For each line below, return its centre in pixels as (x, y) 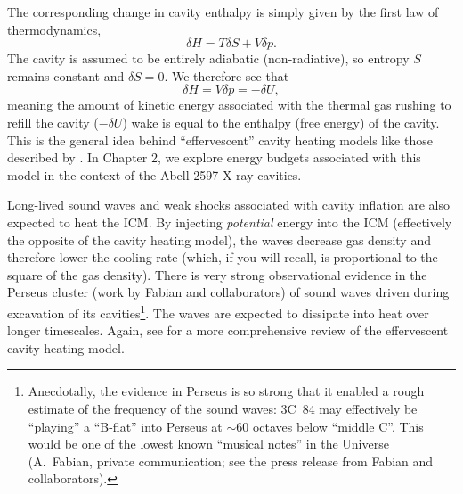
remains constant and (66, 75)
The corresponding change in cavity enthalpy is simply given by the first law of (223, 12)
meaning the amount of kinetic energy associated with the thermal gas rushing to (229, 105)
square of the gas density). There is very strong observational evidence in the (217, 274)
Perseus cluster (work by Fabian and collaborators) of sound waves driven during (228, 292)
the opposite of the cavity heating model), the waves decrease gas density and (219, 239)
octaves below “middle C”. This (338, 426)
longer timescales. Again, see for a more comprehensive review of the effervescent (228, 330)
